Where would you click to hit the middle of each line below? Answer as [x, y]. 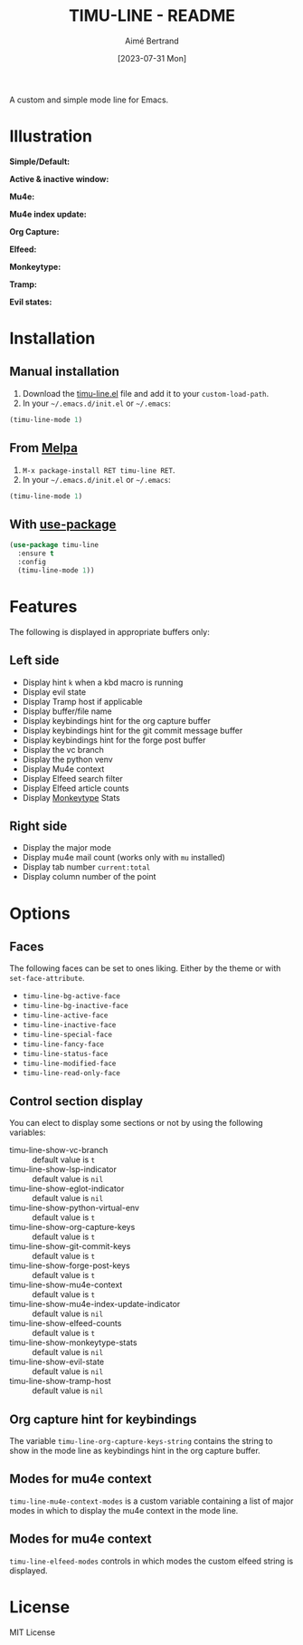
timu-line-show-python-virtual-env [75, 1208]
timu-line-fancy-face [63, 1044]
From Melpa [44, 448]
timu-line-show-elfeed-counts [66, 1323]
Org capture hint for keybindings [103, 1419]
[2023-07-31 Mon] [152, 58]
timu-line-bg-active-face [71, 996]
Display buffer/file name [67, 711]
